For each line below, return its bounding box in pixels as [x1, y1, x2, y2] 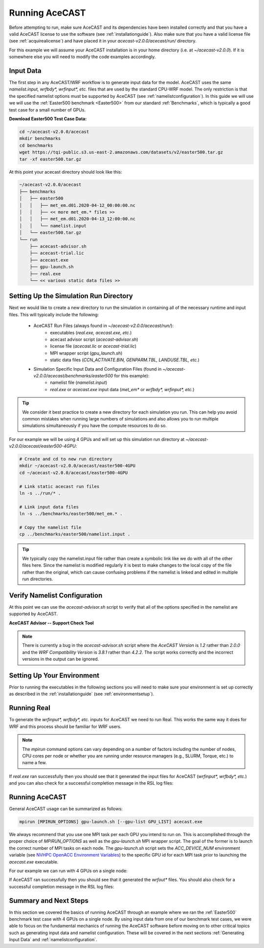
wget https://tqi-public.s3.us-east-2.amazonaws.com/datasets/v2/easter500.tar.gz [19, 150, 223, 155]
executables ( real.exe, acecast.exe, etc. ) [50, 330, 132, 335]
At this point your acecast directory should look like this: [9, 169, 122, 175]
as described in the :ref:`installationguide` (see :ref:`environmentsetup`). [9, 691, 154, 697]
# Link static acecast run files [19, 484, 100, 489]
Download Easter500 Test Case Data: [9, 115, 87, 122]
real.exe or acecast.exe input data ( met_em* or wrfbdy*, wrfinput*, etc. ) [50, 386, 195, 392]
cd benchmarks [19, 142, 53, 148]
